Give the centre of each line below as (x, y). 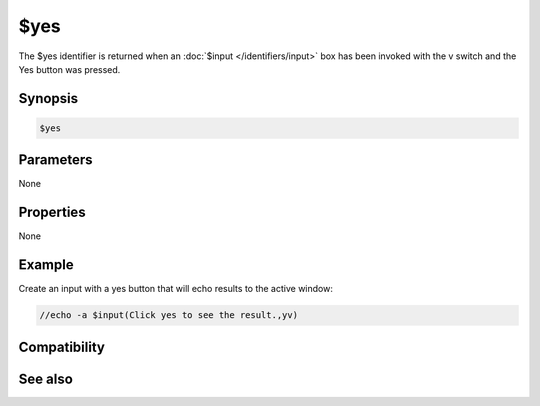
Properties (52, 212)
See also (46, 378)
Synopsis (48, 98)
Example (46, 265)
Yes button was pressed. (69, 69)
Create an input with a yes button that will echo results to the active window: (176, 289)
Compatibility (61, 346)
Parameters (55, 160)
